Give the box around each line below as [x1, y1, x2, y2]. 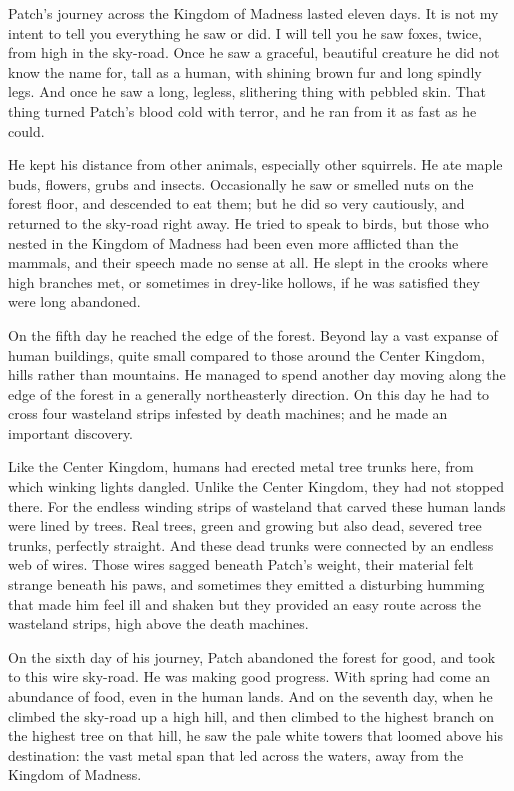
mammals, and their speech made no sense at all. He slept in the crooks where [8, 252, 489, 273]
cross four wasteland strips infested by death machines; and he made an [8, 403, 448, 424]
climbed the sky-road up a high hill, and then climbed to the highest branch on [8, 705, 494, 726]
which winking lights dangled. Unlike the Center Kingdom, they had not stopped [8, 476, 505, 497]
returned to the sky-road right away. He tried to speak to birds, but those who [8, 212, 489, 233]
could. [8, 120, 45, 141]
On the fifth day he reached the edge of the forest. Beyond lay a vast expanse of [8, 324, 498, 345]
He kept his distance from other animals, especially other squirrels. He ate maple [8, 154, 503, 175]
